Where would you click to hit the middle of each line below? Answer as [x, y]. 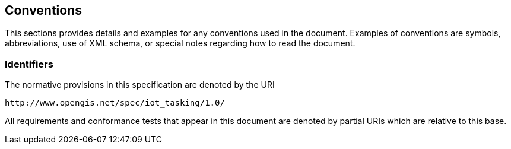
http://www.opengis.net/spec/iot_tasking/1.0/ [115, 103]
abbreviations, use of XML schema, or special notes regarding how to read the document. [180, 43]
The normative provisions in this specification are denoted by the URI [140, 85]
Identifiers [29, 64]
